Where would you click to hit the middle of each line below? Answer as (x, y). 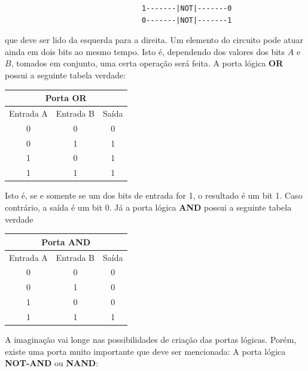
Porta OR (66, 98)
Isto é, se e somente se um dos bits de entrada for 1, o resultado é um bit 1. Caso (154, 195)
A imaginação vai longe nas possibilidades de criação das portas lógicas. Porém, (151, 339)
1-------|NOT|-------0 (187, 8)
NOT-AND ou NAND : (52, 363)
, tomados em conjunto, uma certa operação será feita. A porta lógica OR (147, 63)
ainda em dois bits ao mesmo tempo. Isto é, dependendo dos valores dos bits (145, 51)
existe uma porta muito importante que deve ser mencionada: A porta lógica (145, 351)
